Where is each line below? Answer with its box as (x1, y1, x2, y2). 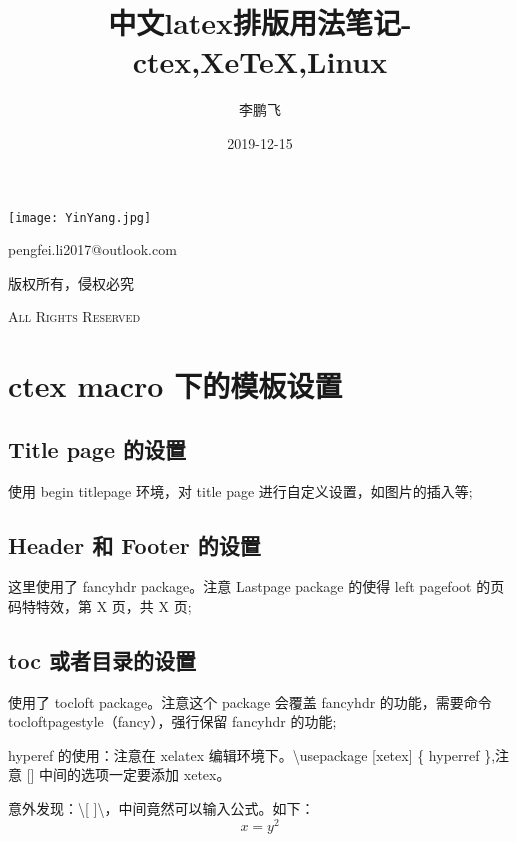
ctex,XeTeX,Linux (132, 41, 388, 82)
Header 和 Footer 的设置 (8, 529, 261, 560)
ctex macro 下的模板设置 (8, 365, 343, 406)
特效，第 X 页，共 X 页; (35, 595, 192, 616)
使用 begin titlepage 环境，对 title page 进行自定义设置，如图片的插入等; (8, 480, 473, 501)
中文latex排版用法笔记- (108, 2, 412, 43)
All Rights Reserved (8, 306, 141, 327)
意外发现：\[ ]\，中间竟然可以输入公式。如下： (8, 798, 315, 819)
